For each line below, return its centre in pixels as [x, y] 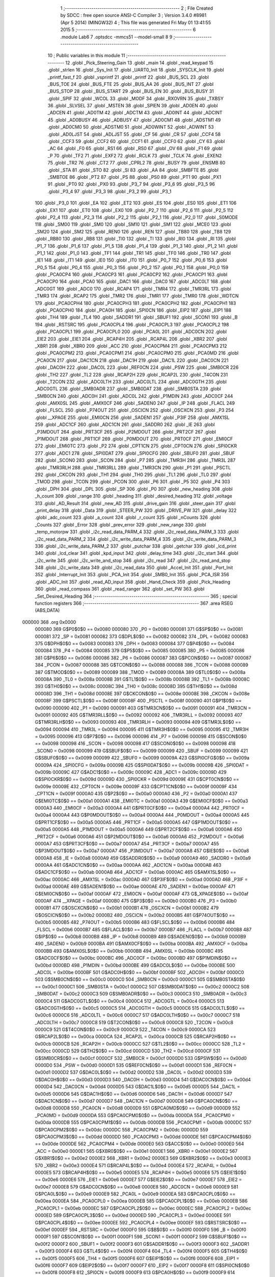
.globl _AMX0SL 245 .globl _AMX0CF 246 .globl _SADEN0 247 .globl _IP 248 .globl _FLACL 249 [135, 403]
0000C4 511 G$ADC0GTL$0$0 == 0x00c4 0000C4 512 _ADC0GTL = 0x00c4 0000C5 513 [130, 1001]
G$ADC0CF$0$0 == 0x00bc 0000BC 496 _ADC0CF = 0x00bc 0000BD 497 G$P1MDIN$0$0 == [136, 958]
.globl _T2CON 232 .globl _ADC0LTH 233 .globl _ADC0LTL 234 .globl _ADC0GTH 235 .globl [131, 382]
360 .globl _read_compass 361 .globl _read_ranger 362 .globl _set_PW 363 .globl [120, 589]
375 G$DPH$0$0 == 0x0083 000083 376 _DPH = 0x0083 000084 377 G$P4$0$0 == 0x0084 [135, 643]
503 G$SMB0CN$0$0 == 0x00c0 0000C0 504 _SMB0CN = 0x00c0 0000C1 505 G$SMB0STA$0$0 [140, 979]
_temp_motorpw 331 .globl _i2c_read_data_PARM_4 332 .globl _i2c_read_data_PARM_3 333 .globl [137, 532]
